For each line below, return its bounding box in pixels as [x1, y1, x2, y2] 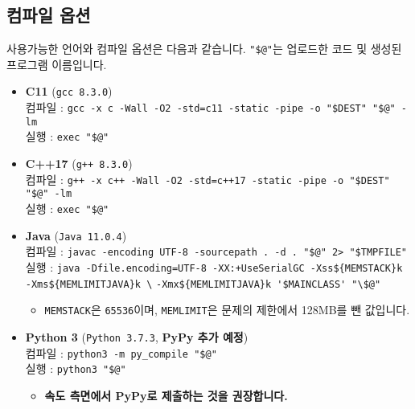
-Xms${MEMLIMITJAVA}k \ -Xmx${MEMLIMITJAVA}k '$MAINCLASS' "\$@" [25, 278, 381, 290]
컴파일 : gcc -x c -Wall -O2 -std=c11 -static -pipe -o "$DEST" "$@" [25, 99, 396, 116]
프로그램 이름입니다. [6, 55, 107, 72]
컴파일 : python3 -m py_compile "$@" [25, 344, 217, 361]
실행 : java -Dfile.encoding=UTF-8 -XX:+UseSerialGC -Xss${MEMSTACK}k [25, 259, 403, 276]
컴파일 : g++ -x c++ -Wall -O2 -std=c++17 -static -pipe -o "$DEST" [25, 170, 390, 187]
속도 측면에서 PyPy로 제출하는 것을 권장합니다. [44, 387, 288, 403]
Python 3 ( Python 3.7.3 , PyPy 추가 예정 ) [25, 328, 249, 345]
